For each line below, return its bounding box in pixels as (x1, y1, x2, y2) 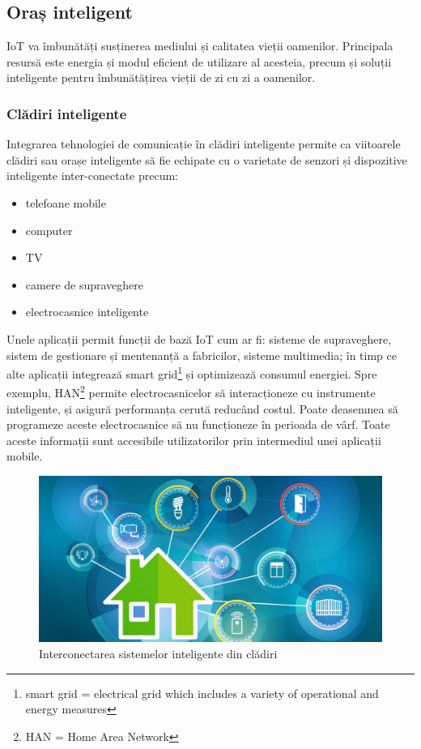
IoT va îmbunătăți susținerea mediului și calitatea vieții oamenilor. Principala (6, 37, 393, 54)
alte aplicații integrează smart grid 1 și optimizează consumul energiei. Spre (6, 363, 377, 382)
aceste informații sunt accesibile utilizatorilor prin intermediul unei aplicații (6, 431, 381, 448)
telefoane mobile (25, 194, 106, 211)
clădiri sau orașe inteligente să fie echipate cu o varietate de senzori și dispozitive (6, 151, 407, 168)
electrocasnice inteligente (25, 303, 149, 320)
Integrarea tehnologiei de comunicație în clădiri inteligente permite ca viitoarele (6, 135, 401, 152)
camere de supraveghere (25, 276, 144, 293)
